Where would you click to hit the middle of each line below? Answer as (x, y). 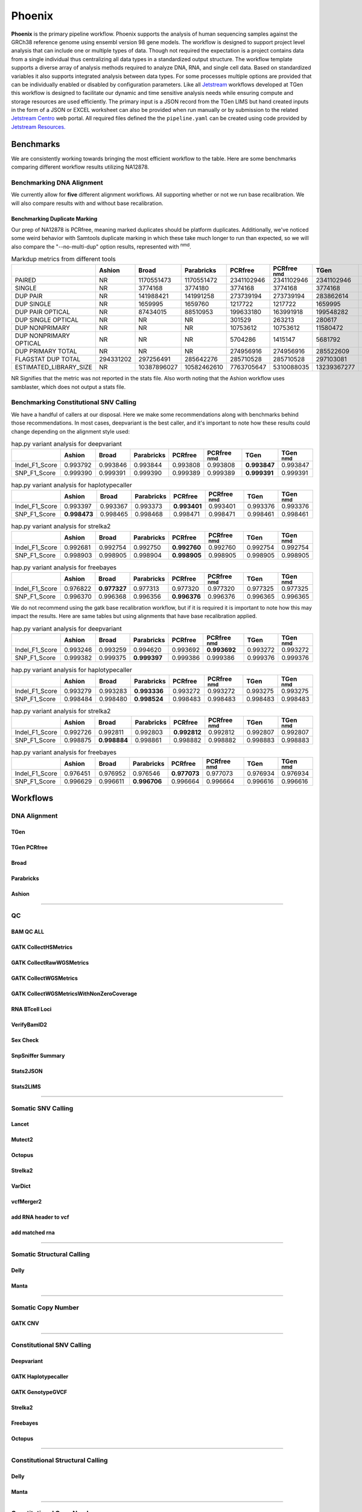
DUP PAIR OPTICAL (43, 312)
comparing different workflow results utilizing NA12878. (80, 167)
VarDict (21, 1186)
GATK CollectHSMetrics (42, 947)
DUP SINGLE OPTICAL (47, 320)
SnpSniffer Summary (38, 1055)
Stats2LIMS (26, 1086)
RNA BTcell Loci (31, 1009)
